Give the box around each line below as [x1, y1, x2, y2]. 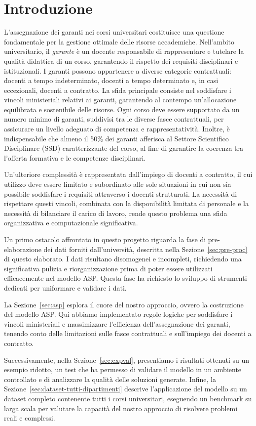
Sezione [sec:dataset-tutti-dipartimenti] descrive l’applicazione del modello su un [4, 383, 247, 394]
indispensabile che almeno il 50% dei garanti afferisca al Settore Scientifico [4, 133, 229, 143]
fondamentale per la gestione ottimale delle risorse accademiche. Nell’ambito [4, 36, 234, 46]
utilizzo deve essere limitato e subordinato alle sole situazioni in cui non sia [4, 179, 231, 189]
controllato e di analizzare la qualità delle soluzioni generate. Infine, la [4, 374, 216, 384]
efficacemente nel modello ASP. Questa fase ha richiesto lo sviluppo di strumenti [4, 273, 247, 283]
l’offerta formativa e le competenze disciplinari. [4, 152, 146, 163]
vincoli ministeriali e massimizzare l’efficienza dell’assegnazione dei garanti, [4, 318, 230, 329]
